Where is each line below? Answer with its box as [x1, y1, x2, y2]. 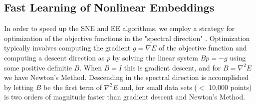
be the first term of [43, 81, 102, 92]
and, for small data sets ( [120, 81, 197, 92]
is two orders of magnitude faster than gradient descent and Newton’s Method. [4, 91, 246, 102]
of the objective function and [158, 42, 247, 53]
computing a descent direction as [4, 52, 105, 62]
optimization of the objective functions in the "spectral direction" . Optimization [4, 32, 250, 43]
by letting [4, 81, 34, 92]
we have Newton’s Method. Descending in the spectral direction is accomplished [4, 72, 249, 82]
